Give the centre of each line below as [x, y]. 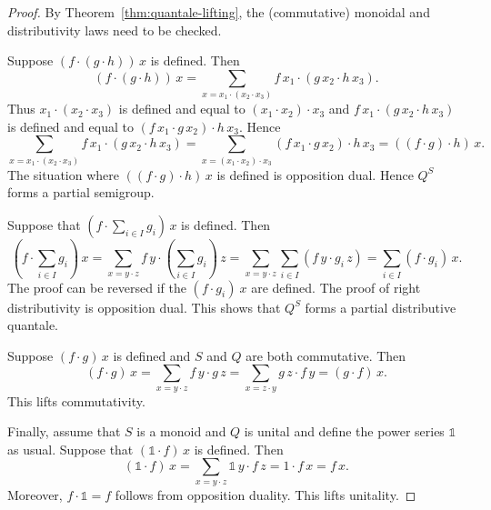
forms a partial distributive [381, 307]
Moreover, [35, 494]
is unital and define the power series [344, 431]
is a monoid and [181, 431]
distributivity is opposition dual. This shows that [144, 307]
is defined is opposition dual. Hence [315, 174]
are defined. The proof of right [336, 287]
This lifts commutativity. [76, 400]
